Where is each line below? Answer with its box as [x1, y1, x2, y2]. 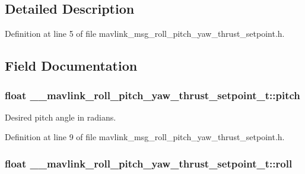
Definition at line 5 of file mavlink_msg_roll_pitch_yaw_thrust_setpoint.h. [5, 27, 285, 40]
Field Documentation [5, 56, 138, 75]
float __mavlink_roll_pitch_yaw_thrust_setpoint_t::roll [5, 156, 293, 170]
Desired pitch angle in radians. [5, 110, 116, 123]
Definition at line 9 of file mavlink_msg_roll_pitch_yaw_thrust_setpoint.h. [5, 131, 285, 143]
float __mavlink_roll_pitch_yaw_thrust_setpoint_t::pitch [5, 87, 300, 102]
